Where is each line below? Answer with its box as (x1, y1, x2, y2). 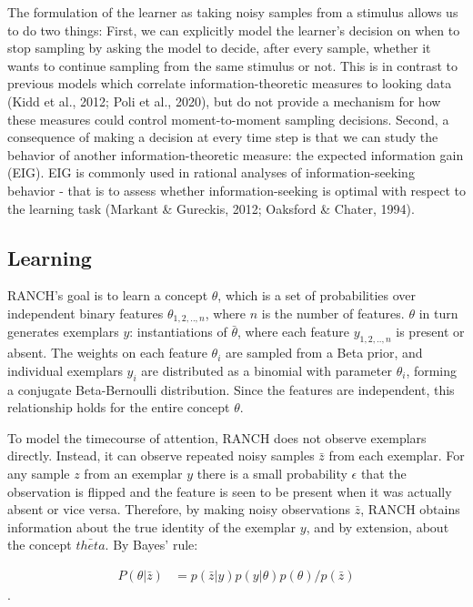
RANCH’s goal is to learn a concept (7, 286, 208, 305)
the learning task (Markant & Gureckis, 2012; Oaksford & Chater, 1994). (7, 198, 415, 218)
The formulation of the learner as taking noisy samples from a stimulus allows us (7, 3, 458, 21)
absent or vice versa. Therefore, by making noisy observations (7, 500, 351, 519)
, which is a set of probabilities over (217, 286, 417, 305)
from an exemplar (84, 463, 183, 482)
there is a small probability (196, 463, 347, 482)
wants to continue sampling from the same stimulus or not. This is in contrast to (7, 56, 458, 75)
